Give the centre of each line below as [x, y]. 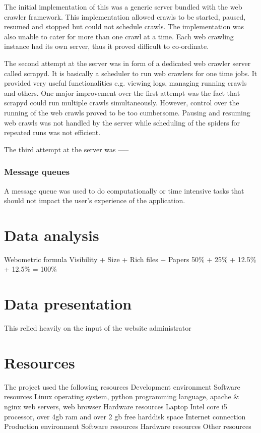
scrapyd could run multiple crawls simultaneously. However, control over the [122, 103]
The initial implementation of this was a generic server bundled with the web [123, 7]
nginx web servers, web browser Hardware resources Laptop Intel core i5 [116, 407]
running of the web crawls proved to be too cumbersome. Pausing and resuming [127, 112]
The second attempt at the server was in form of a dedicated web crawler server [127, 63]
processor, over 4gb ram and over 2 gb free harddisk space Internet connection [125, 416]
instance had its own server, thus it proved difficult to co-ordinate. [107, 46]
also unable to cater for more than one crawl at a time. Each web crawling [119, 36]
